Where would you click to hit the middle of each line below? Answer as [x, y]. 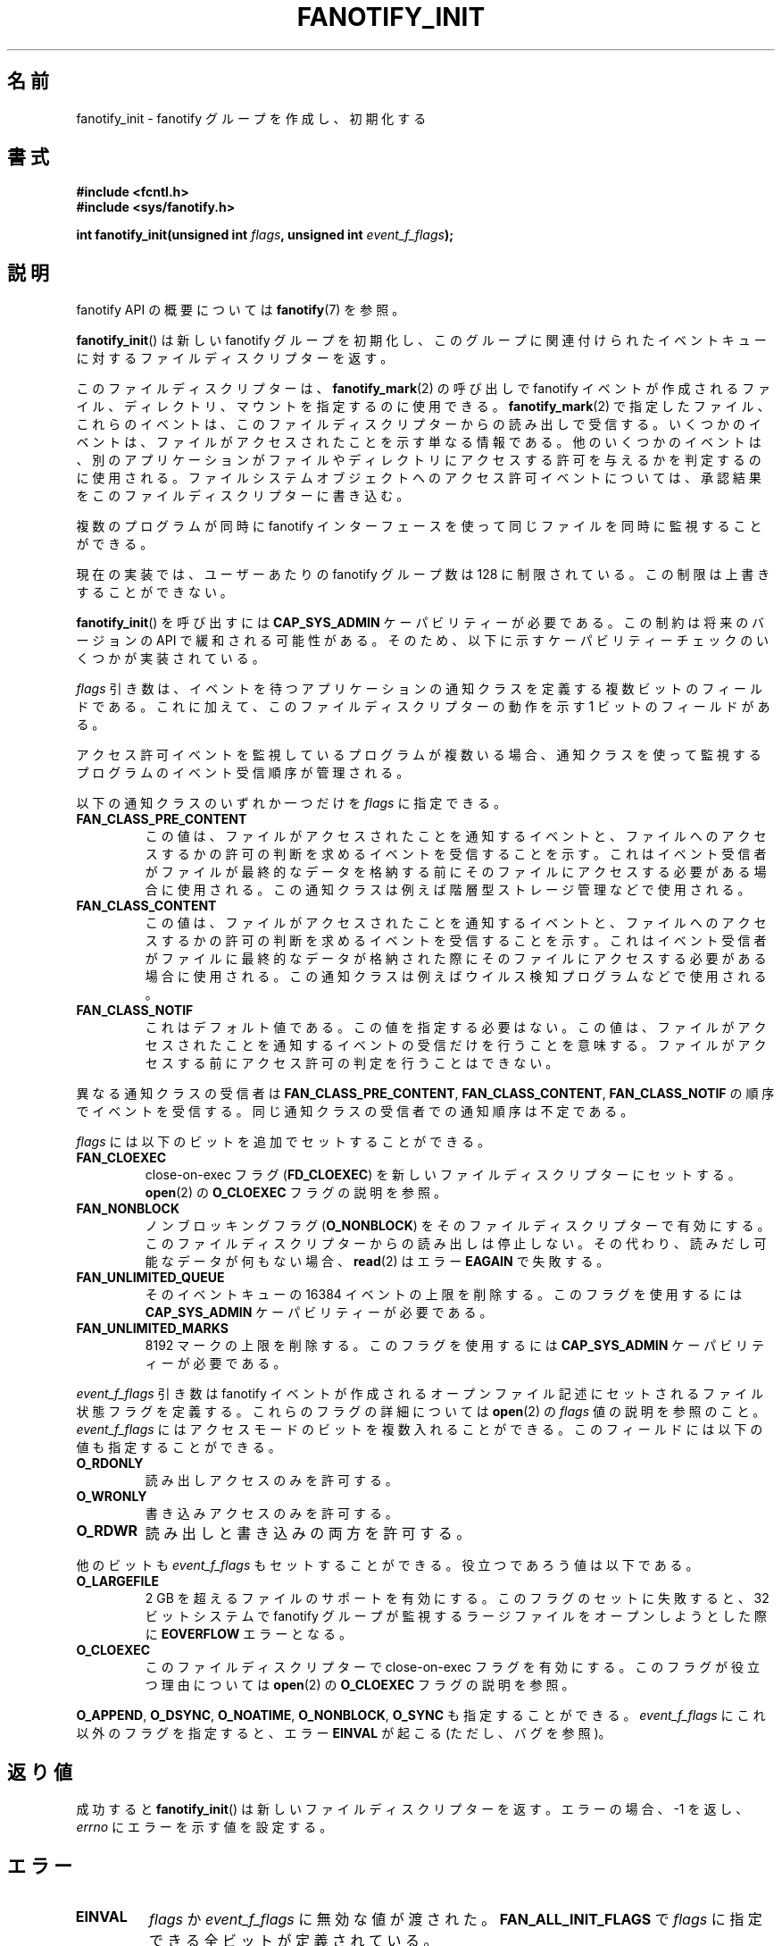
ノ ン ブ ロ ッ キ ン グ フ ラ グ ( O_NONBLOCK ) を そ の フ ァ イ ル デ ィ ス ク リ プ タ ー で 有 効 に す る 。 [458, 1226]
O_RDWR [107, 1531]
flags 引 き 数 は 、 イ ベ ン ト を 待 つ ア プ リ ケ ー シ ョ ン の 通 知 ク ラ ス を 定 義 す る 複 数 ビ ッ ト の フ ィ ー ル [420, 689]
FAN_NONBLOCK [128, 1209]
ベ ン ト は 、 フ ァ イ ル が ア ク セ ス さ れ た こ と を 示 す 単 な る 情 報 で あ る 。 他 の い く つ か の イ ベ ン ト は [419, 442]
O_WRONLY [112, 1497]
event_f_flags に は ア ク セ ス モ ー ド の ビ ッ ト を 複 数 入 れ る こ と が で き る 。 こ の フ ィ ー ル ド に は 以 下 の [420, 1430]
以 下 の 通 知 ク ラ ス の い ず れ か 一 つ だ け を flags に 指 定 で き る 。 [291, 803]
